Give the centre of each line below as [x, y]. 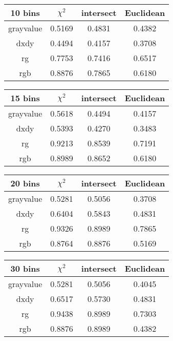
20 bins [25, 183]
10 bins [25, 13]
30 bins [25, 268]
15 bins [25, 98]
